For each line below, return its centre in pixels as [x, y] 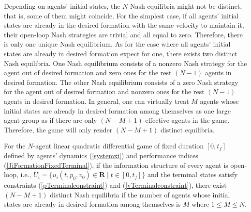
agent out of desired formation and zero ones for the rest [88, 73]
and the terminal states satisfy [193, 174]
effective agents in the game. [187, 120]
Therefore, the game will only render [58, 129]
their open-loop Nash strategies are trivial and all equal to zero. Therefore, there [123, 34]
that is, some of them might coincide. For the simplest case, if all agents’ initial [121, 15]
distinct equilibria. [188, 129]
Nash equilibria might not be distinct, [186, 6]
